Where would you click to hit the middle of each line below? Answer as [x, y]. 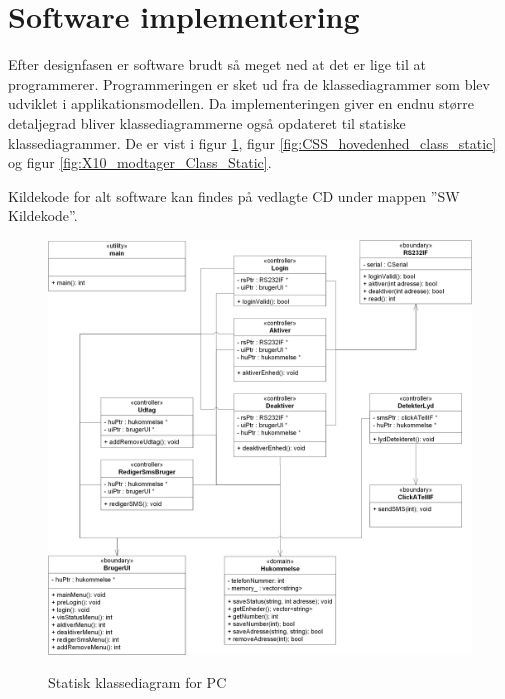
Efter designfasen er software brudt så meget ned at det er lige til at [217, 64]
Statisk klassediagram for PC [137, 682]
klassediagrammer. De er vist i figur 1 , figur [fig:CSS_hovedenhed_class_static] [252, 142]
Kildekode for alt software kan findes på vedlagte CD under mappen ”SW [234, 195]
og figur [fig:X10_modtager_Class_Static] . [140, 162]
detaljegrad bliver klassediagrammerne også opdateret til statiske [207, 122]
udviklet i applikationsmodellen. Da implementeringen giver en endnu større [241, 103]
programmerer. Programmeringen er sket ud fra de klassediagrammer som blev [249, 83]
